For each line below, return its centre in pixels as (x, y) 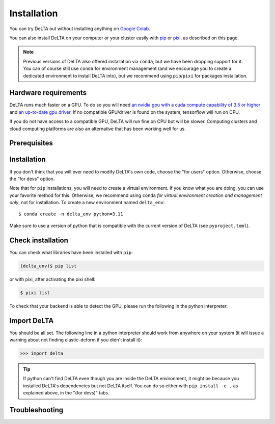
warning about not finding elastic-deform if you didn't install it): (76, 340)
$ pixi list (35, 293)
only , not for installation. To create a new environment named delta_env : (87, 203)
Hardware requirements (48, 93)
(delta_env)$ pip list (48, 266)
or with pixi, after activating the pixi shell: (52, 279)
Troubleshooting (36, 410)
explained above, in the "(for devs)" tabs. (66, 393)
